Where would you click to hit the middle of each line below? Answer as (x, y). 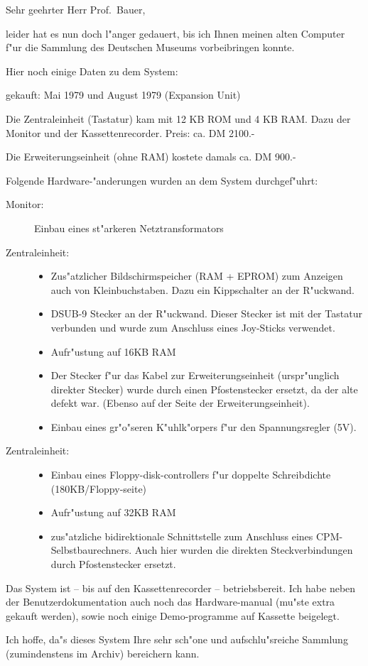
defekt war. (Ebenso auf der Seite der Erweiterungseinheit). (180, 403)
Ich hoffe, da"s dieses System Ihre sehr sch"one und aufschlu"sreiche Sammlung (177, 639)
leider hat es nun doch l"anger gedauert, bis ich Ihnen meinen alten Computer (175, 33)
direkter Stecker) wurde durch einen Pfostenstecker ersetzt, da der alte (204, 389)
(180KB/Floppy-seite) (99, 488)
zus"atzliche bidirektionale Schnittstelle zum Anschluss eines (182, 536)
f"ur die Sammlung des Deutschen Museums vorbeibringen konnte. (150, 47)
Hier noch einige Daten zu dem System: (92, 71)
